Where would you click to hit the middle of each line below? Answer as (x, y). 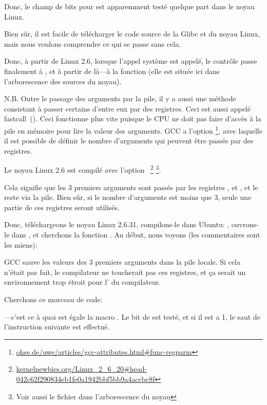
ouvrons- (245, 224)
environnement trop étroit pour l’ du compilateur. (83, 282)
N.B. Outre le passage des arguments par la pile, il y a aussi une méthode (120, 98)
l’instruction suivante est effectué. (57, 327)
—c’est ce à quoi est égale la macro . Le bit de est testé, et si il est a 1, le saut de (132, 316)
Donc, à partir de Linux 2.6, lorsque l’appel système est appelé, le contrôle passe (131, 61)
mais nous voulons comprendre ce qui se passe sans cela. (93, 43)
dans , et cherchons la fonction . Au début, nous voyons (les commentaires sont (136, 234)
